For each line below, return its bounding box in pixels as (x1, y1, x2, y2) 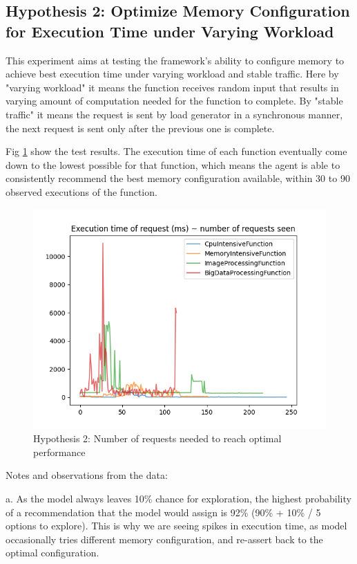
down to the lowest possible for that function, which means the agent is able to (6, 157, 340, 172)
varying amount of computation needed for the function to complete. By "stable (6, 93, 343, 108)
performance (33, 444, 86, 459)
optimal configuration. (6, 545, 99, 560)
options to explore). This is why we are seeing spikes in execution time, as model (6, 518, 347, 533)
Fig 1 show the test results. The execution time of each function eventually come (6, 144, 347, 158)
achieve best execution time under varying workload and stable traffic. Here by (6, 66, 339, 81)
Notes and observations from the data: (6, 468, 168, 482)
